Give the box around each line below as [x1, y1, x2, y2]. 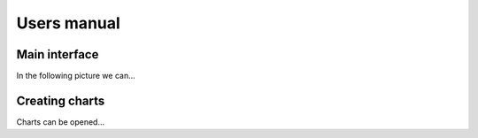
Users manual [16, 13, 121, 33]
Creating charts [16, 93, 105, 108]
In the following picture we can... [16, 71, 136, 81]
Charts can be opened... [16, 116, 105, 127]
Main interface [16, 47, 99, 62]
